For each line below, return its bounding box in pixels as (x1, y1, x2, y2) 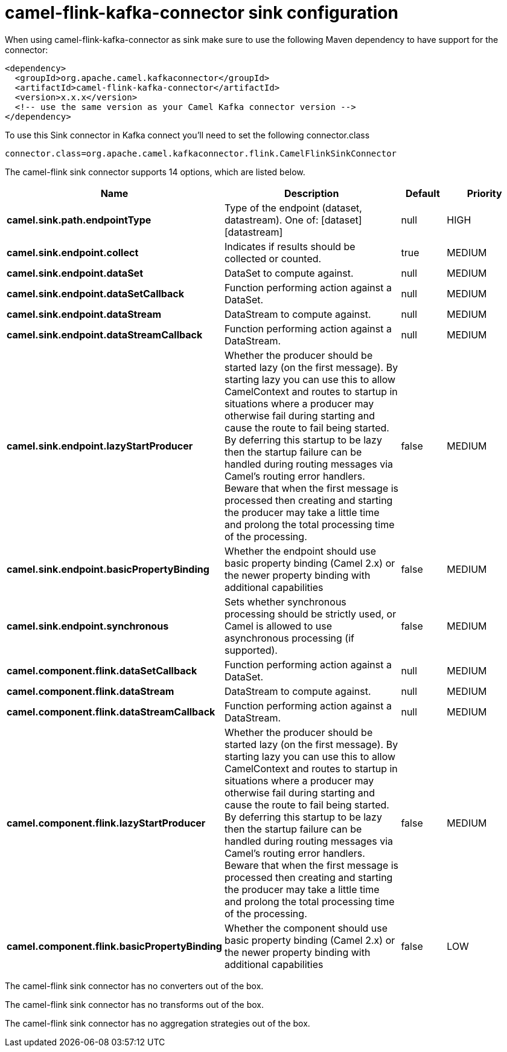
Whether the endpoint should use (224, 544, 376, 557)
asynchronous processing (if (224, 631, 354, 644)
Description (284, 187, 339, 199)
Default (405, 187, 440, 199)
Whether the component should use (224, 921, 388, 934)
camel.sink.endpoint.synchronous (7, 619, 169, 632)
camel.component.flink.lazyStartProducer (7, 816, 206, 829)
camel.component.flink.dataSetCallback (7, 664, 197, 677)
